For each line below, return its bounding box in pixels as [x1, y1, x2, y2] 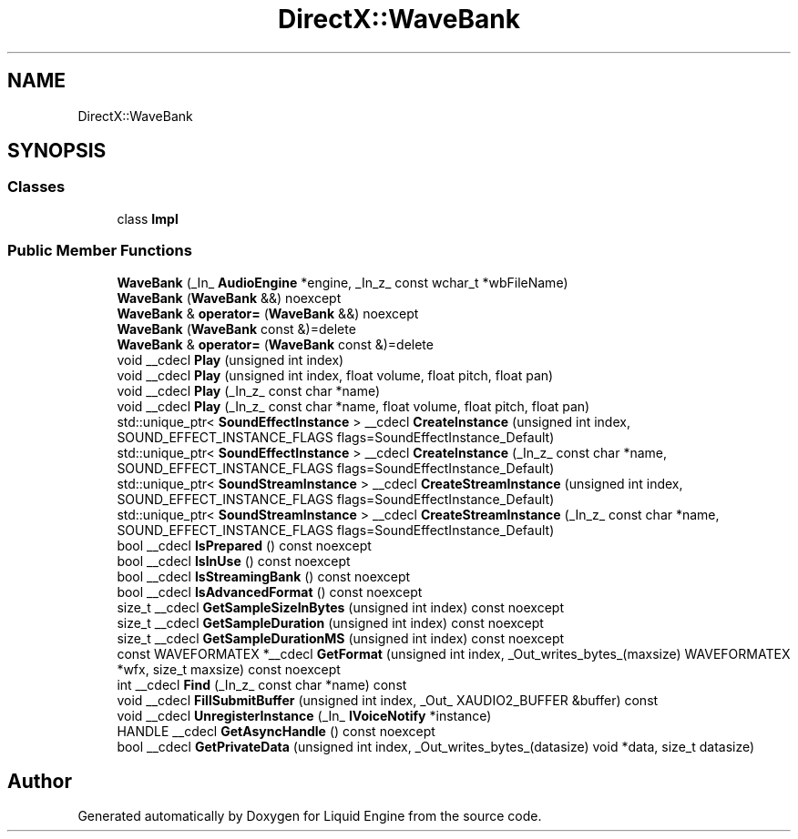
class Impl [117, 210, 179, 227]
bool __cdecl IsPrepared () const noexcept [117, 537, 372, 553]
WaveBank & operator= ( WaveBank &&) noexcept [117, 305, 419, 321]
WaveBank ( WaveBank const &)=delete [117, 320, 356, 337]
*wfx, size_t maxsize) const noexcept [117, 661, 341, 677]
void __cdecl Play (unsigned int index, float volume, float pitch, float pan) [117, 367, 554, 383]
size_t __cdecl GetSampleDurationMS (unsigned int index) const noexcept [117, 630, 565, 646]
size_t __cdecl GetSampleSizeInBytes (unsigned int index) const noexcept [117, 599, 564, 615]
